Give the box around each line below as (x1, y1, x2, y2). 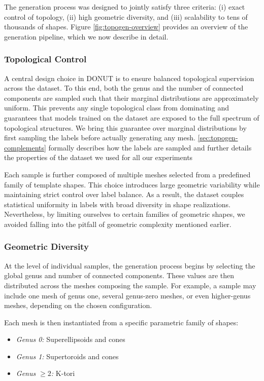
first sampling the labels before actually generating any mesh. (4, 132, 195, 143)
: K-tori (51, 368, 75, 378)
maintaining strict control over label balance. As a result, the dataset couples (4, 189, 244, 200)
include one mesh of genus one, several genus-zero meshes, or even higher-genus (4, 290, 251, 300)
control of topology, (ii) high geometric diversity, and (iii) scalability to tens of (4, 11, 248, 22)
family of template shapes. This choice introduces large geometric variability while (4, 179, 260, 189)
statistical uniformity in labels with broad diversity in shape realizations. (4, 199, 230, 209)
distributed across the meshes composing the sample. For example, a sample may (4, 280, 256, 290)
